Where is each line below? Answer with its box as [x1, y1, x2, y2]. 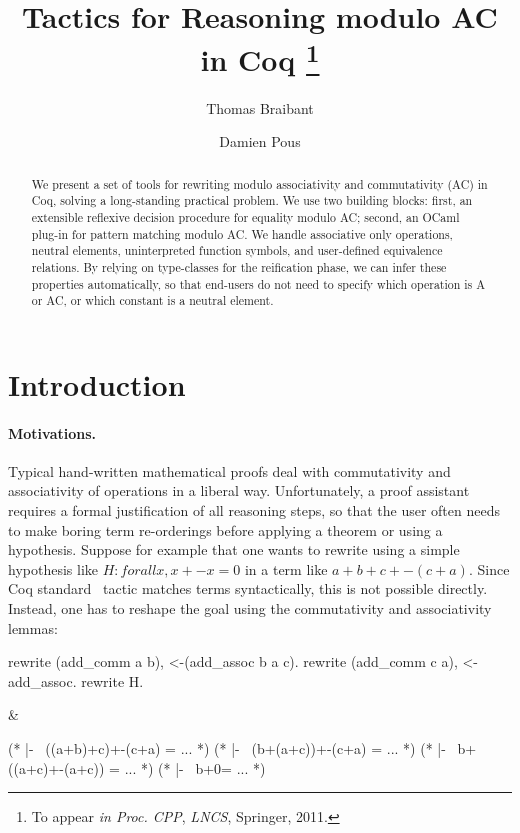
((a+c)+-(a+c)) [8, 757, 105, 778]
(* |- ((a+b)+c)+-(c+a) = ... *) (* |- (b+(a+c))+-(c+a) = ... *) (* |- [8, 737, 446, 758]
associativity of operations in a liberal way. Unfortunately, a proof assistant [8, 480, 470, 501]
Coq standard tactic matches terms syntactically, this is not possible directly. [8, 578, 488, 599]
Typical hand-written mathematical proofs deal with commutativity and [8, 460, 451, 481]
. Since [468, 558, 510, 579]
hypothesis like [8, 558, 98, 579]
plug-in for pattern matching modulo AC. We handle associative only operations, [31, 225, 453, 242]
